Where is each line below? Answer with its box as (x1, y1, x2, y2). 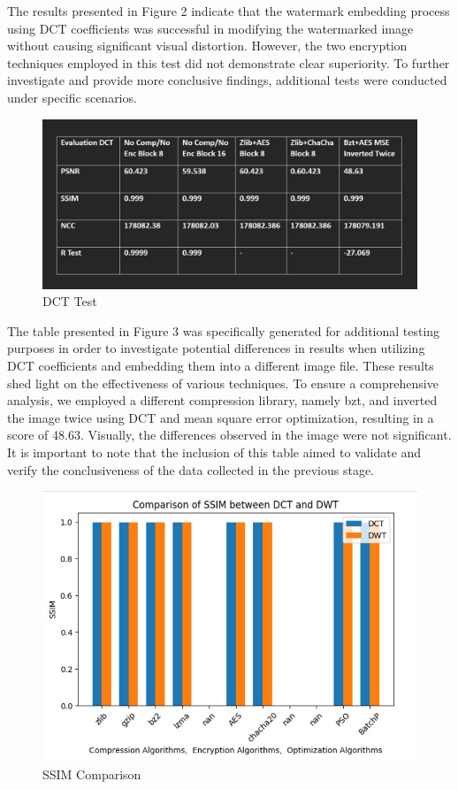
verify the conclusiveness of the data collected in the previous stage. (7, 460, 374, 479)
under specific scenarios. (7, 88, 137, 106)
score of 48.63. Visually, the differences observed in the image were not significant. (7, 425, 452, 444)
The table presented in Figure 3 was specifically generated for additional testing (7, 321, 440, 340)
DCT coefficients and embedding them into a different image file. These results (7, 356, 434, 375)
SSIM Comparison (42, 764, 141, 783)
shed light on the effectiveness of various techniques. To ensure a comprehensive (7, 373, 439, 392)
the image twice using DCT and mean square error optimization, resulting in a (7, 408, 434, 426)
